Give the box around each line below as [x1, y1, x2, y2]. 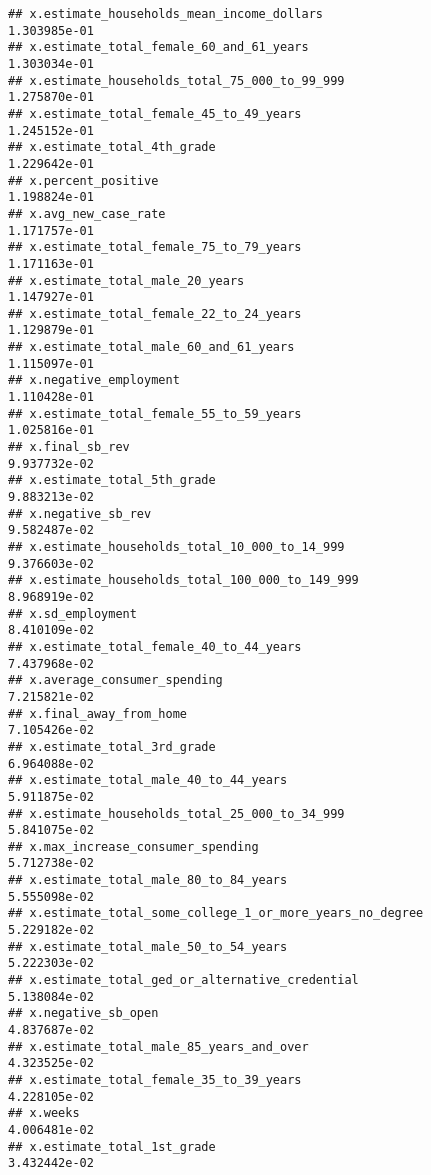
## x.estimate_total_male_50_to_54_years [8, 939, 288, 954]
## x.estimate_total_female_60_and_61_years [8, 40, 309, 55]
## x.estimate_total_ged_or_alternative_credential [8, 973, 359, 988]
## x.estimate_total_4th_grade [8, 140, 216, 155]
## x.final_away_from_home [8, 706, 187, 721]
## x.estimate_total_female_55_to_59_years [8, 406, 302, 421]
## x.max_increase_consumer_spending [8, 839, 259, 854]
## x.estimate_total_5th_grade [8, 473, 216, 488]
